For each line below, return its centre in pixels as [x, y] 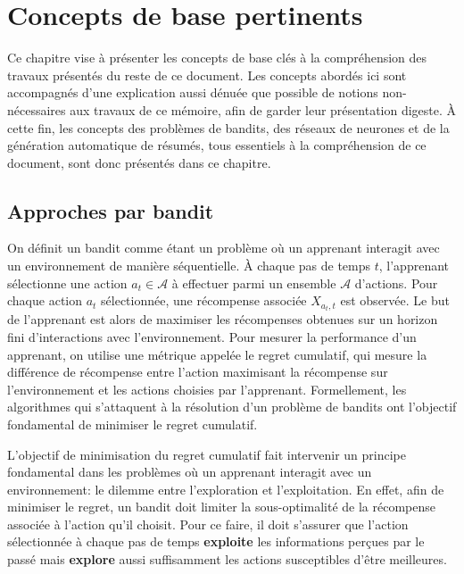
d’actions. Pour [396, 283]
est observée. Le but [395, 300]
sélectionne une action [67, 283]
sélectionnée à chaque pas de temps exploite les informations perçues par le [216, 541]
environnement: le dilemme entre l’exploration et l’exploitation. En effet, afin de [226, 489]
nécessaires [37, 109]
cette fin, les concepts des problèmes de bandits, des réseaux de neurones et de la [228, 127]
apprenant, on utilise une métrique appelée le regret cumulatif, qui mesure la [217, 354]
